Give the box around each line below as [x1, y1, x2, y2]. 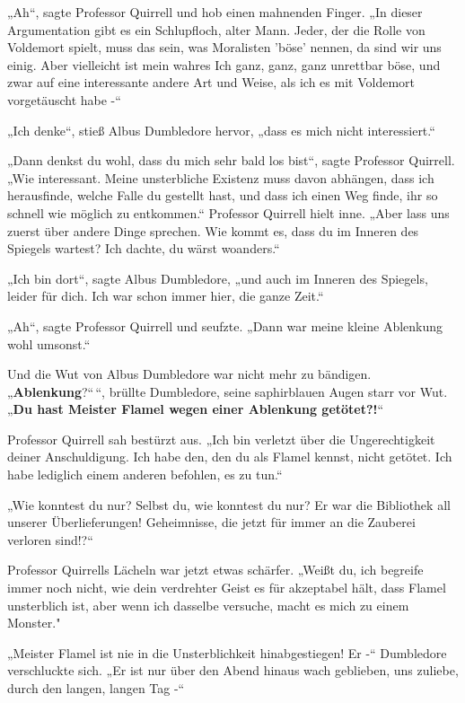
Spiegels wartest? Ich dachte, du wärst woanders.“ [7, 239, 280, 258]
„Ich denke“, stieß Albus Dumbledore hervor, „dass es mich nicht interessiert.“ [7, 120, 435, 139]
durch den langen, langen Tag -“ [7, 679, 185, 697]
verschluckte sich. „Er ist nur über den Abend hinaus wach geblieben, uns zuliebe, [7, 661, 459, 680]
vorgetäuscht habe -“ [7, 90, 121, 109]
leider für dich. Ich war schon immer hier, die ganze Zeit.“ [7, 286, 324, 305]
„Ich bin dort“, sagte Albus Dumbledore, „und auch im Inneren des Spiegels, [7, 268, 428, 287]
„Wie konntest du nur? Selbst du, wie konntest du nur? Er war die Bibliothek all [7, 495, 451, 514]
